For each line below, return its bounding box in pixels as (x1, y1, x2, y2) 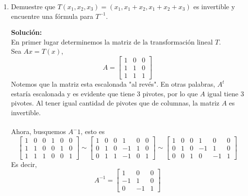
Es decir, (11, 159, 37, 169)
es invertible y (193, 1, 235, 11)
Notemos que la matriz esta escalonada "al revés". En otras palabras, (11, 79, 215, 89)
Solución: (11, 27, 42, 37)
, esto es (81, 126, 105, 136)
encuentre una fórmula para (11, 11, 94, 21)
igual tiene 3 (207, 88, 244, 98)
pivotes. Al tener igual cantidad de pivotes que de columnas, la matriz (11, 98, 220, 108)
